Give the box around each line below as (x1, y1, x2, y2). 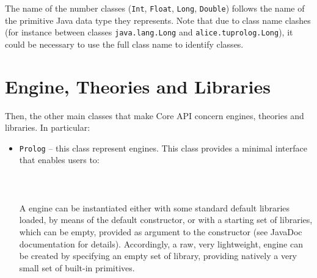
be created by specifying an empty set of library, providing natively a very (19, 249, 297, 262)
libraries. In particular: (5, 121, 90, 134)
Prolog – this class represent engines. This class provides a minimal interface (19, 141, 307, 154)
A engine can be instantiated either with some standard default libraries (19, 201, 290, 214)
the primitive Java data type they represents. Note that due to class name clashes (5, 13, 311, 26)
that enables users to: (19, 153, 100, 166)
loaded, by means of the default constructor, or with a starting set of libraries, (19, 213, 313, 226)
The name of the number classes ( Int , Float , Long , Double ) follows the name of (5, 2, 305, 14)
